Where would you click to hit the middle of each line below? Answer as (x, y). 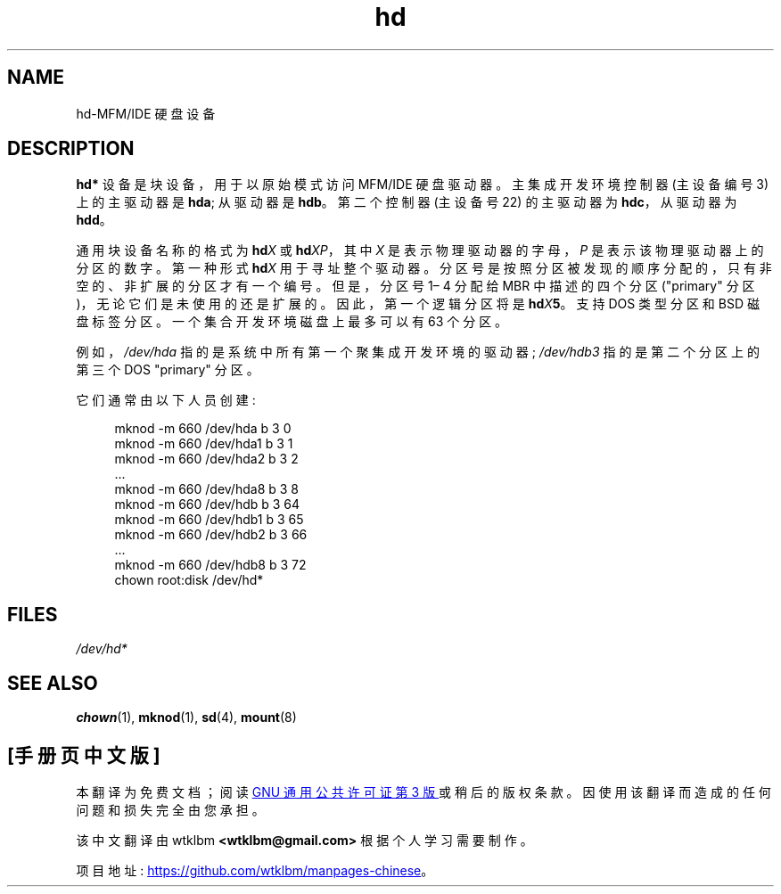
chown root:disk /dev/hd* (189, 580)
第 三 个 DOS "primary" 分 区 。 (168, 370)
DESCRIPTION (71, 149)
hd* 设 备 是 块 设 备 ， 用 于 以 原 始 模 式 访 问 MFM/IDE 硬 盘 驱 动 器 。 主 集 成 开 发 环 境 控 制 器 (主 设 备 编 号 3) (423, 185)
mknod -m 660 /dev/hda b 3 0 (203, 429)
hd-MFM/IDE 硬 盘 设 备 (146, 113)
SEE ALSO (53, 683)
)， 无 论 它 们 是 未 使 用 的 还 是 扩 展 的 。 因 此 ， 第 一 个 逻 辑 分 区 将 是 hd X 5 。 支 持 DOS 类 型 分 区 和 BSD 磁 (418, 304)
